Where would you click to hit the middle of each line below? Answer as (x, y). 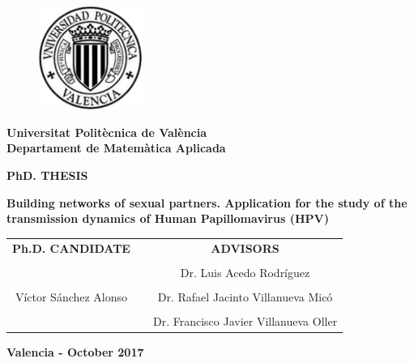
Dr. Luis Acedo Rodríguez (245, 272)
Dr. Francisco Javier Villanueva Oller (245, 320)
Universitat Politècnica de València (107, 132)
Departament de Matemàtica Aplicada (116, 148)
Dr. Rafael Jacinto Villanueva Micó (245, 296)
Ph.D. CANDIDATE (71, 248)
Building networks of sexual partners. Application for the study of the (207, 202)
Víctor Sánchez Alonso (71, 296)
